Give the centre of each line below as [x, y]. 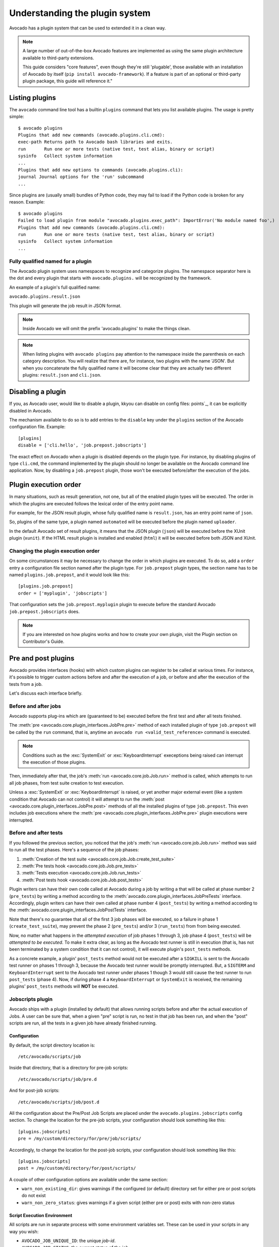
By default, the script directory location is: [52, 1045]
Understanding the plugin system [80, 13]
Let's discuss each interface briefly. [46, 693]
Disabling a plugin [38, 392]
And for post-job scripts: [34, 1090]
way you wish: [24, 1232]
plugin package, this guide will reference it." [68, 81]
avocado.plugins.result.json [45, 297]
